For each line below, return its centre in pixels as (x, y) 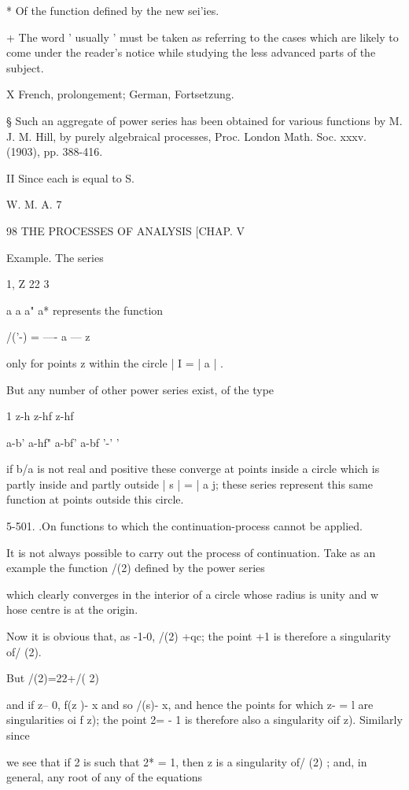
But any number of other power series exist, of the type (140, 389)
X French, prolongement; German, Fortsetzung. (120, 94)
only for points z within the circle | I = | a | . (115, 362)
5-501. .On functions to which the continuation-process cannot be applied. (184, 526)
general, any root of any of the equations (105, 777)
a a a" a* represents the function (85, 310)
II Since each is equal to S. (71, 177)
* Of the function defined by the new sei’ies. (113, 10)
